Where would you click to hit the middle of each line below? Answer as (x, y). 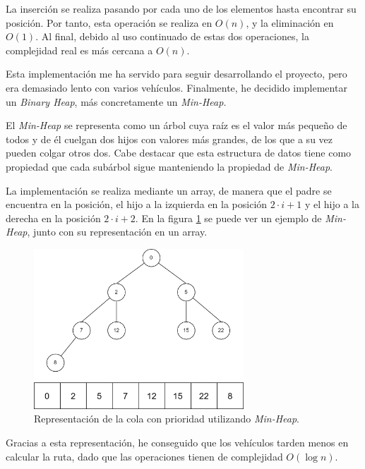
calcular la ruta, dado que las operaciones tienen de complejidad (144, 456)
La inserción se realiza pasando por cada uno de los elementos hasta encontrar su (181, 8)
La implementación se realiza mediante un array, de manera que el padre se (169, 190)
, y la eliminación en (290, 22)
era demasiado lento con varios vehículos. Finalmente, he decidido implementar (176, 87)
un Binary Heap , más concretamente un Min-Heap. (116, 101)
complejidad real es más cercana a (79, 50)
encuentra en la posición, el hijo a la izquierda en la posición (137, 204)
